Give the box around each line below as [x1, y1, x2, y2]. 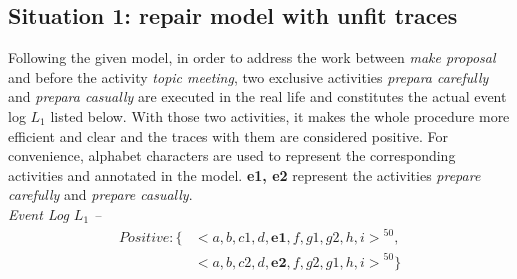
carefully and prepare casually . [8, 184, 193, 205]
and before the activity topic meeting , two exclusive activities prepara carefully [8, 66, 489, 87]
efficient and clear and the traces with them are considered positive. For [8, 125, 449, 146]
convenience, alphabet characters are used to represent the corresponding [8, 145, 456, 166]
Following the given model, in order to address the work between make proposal [8, 47, 496, 68]
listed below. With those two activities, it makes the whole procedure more [50, 105, 510, 126]
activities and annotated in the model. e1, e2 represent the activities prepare [8, 164, 481, 185]
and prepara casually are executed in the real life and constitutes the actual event [8, 86, 507, 107]
